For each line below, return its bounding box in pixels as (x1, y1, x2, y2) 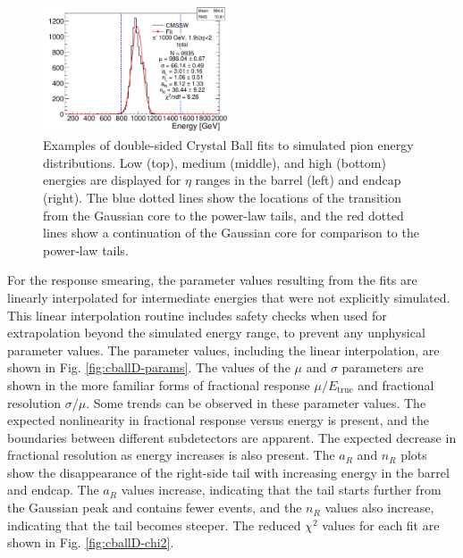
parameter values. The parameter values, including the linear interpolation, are (7, 340, 440, 359)
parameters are (341, 358, 424, 377)
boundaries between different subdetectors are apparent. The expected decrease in (7, 428, 457, 446)
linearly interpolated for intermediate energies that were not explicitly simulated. (7, 287, 450, 306)
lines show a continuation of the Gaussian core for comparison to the (43, 223, 419, 242)
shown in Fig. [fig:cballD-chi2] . (7, 533, 174, 552)
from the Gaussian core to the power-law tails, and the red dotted (43, 205, 404, 224)
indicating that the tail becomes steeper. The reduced (7, 515, 301, 534)
